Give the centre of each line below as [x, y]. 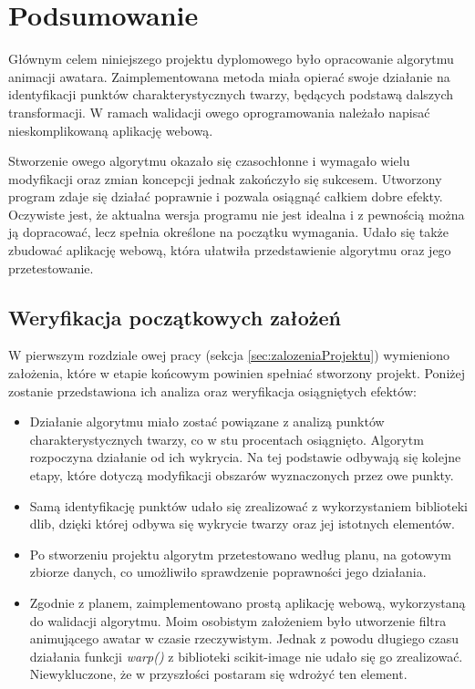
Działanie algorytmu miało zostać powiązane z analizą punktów [207, 422]
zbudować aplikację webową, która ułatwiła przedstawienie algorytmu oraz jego [230, 250]
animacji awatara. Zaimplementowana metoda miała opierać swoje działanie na [229, 76]
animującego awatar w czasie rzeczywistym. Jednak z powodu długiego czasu [244, 638]
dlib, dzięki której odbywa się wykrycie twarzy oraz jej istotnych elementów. [242, 524]
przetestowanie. [51, 267]
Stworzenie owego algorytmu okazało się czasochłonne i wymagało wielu [209, 161]
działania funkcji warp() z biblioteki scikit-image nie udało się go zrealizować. [246, 656]
